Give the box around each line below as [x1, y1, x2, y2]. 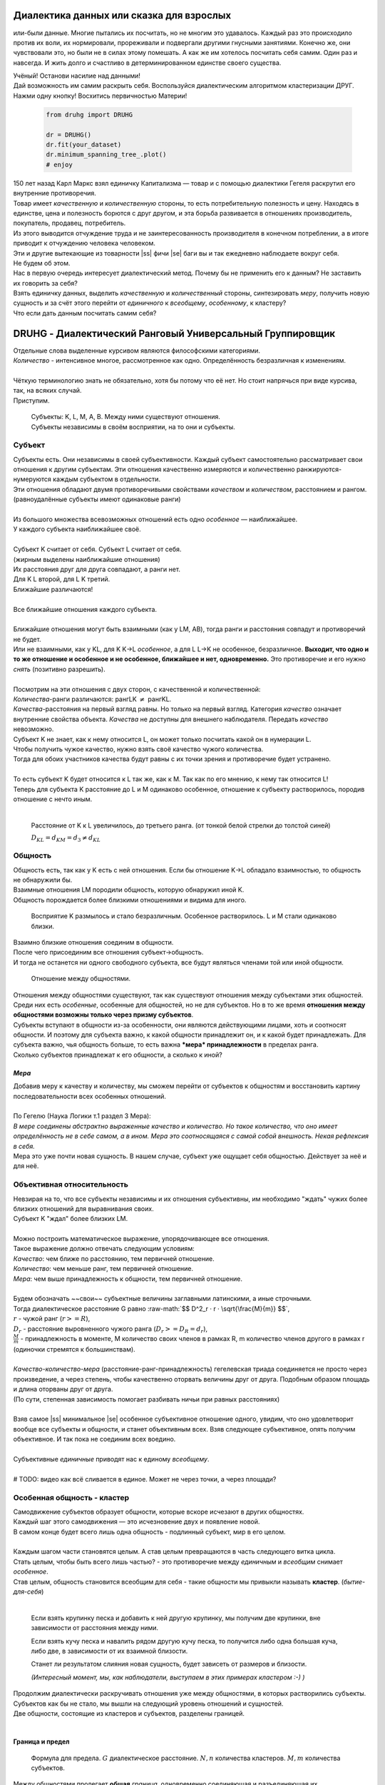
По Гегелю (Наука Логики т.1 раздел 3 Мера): [13, 1112, 151, 1120]
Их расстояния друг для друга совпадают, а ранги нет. [13, 565, 181, 573]
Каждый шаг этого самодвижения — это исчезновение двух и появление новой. [13, 1517, 260, 1526]
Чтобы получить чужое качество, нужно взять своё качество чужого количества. [13, 745, 264, 753]
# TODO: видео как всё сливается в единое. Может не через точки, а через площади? [13, 1474, 277, 1483]
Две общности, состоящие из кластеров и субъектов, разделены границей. [13, 1709, 245, 1717]
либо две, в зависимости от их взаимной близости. [31, 1646, 188, 1655]
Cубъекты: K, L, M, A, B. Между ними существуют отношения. [31, 413, 220, 421]
